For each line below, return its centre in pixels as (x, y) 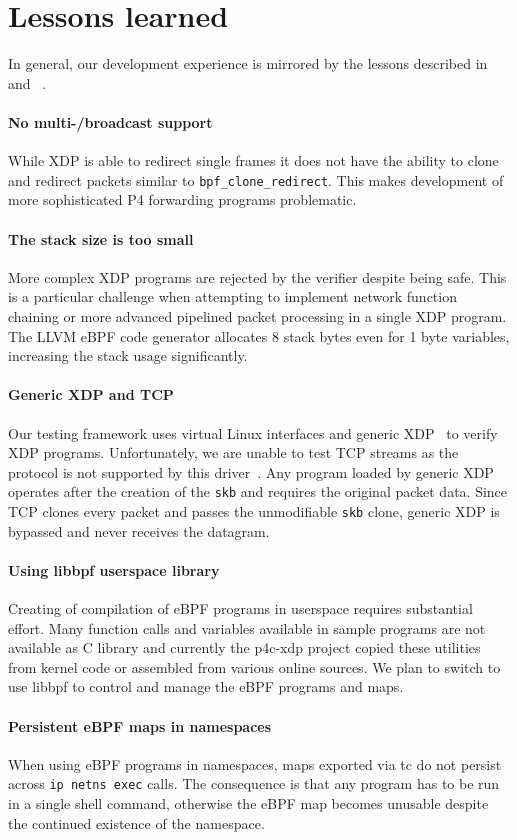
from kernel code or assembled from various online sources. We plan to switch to (254, 666)
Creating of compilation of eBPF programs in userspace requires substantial (240, 608)
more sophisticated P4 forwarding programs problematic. (182, 199)
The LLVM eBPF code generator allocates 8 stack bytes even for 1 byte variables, (259, 335)
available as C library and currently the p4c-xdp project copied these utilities (244, 647)
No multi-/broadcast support (110, 121)
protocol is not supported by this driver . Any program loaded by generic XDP (251, 471)
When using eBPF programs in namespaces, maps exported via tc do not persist (255, 763)
